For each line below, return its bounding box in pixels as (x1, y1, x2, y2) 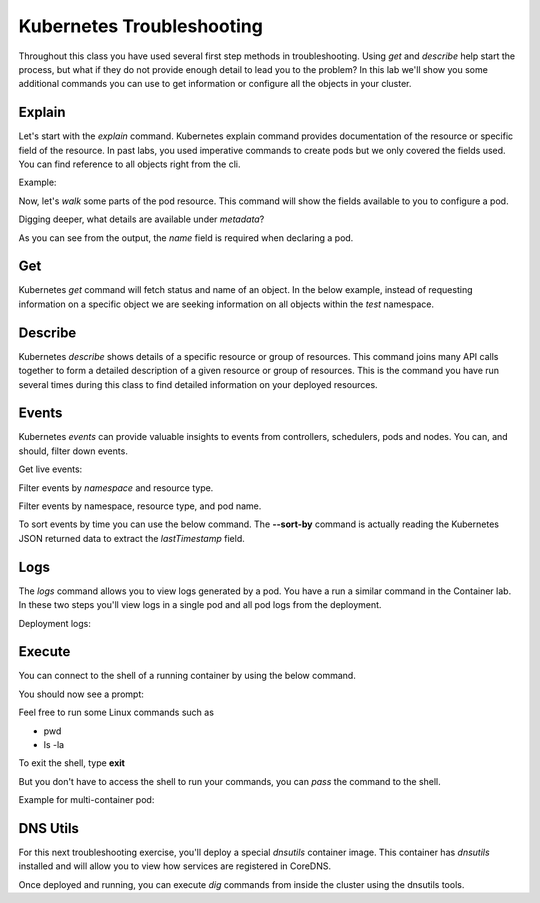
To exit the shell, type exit (18, 757, 125, 769)
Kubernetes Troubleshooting (18, 15, 264, 37)
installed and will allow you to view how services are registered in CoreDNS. (18, 860, 332, 872)
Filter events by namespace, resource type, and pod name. (18, 500, 262, 512)
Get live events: (18, 463, 83, 475)
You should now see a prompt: (18, 688, 144, 700)
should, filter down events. (18, 445, 129, 457)
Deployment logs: (18, 617, 92, 629)
